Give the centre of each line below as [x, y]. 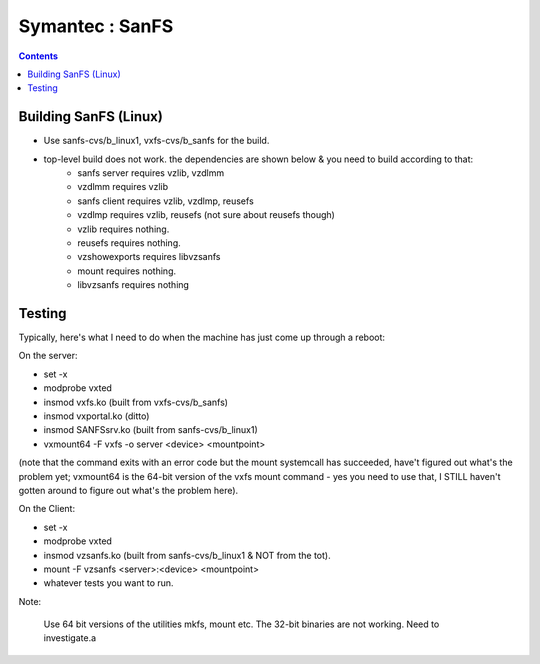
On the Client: [46, 509]
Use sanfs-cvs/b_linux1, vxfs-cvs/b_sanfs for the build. [156, 141]
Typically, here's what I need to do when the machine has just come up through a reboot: [201, 337]
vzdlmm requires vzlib [123, 187]
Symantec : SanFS [96, 26]
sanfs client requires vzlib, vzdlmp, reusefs [165, 201]
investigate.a [70, 638]
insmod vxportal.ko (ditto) [96, 416]
